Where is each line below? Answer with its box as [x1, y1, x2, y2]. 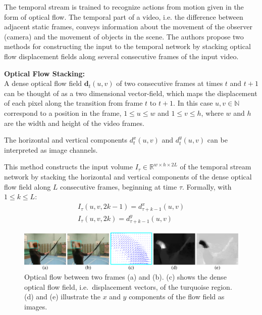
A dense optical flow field [4, 78, 82, 88]
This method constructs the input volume [4, 161, 133, 172]
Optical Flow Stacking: [4, 68, 85, 78]
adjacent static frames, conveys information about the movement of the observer [4, 21, 252, 32]
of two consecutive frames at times [116, 78, 223, 88]
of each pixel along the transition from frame [4, 98, 143, 108]
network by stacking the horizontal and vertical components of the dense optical [4, 171, 252, 182]
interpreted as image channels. [4, 144, 98, 155]
